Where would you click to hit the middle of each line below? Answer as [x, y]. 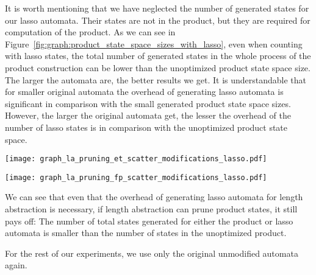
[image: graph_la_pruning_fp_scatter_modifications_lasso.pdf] [136, 177]
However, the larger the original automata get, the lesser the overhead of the [148, 115]
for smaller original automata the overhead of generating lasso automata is [144, 92]
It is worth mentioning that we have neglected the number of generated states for [157, 8]
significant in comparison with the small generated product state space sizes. [148, 103]
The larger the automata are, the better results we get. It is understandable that [156, 79]
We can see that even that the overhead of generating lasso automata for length [154, 197]
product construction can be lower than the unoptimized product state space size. [158, 67]
